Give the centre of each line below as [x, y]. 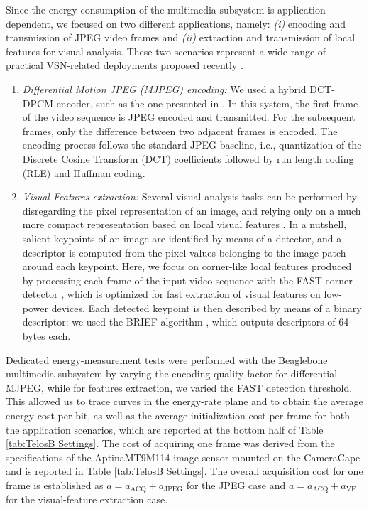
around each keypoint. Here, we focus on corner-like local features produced [187, 266]
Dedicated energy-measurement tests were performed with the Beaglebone [167, 359]
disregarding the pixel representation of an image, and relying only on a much [192, 210]
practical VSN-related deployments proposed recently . [125, 65]
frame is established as [55, 485]
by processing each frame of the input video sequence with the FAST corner [187, 280]
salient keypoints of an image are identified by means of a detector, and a [182, 238]
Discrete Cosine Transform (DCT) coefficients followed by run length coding [188, 158]
